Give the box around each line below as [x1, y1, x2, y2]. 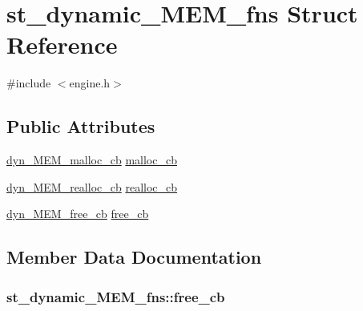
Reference [6, 28, 118, 61]
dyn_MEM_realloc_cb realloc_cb [6, 178, 178, 195]
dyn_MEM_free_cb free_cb [6, 205, 149, 222]
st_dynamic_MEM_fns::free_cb [6, 286, 225, 306]
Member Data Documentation [6, 244, 262, 269]
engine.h [69, 75, 111, 91]
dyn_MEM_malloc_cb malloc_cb [6, 151, 177, 168]
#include [6, 75, 51, 91]
